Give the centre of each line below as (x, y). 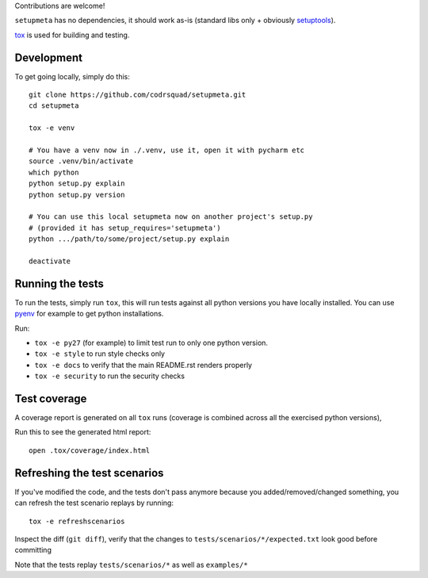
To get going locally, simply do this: (73, 76)
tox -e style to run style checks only (100, 354)
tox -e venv (52, 128)
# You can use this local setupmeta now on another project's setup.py (171, 217)
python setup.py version (77, 195)
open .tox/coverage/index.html (90, 450)
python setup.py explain (77, 184)
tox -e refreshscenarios (77, 521)
